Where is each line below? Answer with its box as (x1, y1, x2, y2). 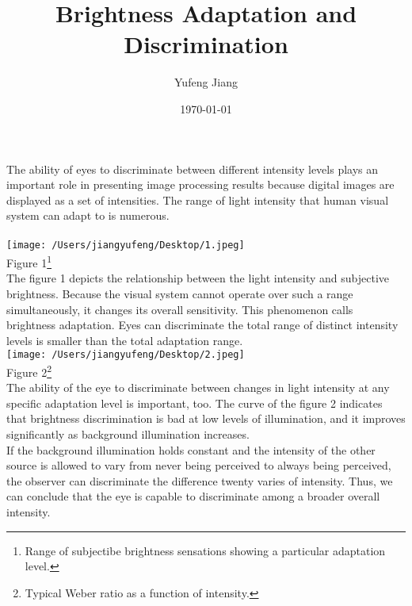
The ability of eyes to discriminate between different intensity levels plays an (6, 160, 379, 177)
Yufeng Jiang (174, 74, 238, 90)
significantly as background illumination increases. (6, 426, 250, 443)
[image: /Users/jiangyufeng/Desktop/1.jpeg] (6, 240, 245, 251)
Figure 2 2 (6, 362, 52, 380)
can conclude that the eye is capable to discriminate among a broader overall (6, 488, 380, 504)
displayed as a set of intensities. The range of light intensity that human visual (6, 191, 389, 208)
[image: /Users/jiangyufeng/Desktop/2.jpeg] (6, 349, 245, 361)
